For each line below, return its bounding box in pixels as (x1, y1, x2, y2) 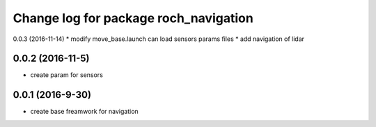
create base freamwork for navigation (30, 108, 139, 116)
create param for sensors (30, 71, 104, 79)
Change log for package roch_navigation (13, 10, 253, 26)
